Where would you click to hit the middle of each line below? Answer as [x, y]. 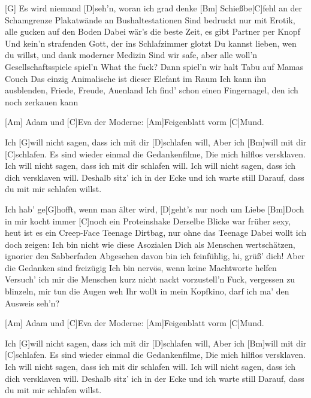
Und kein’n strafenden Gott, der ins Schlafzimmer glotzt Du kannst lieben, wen [151, 43]
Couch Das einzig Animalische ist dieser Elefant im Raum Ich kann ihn [136, 78]
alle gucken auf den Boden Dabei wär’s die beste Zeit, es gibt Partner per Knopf [153, 31]
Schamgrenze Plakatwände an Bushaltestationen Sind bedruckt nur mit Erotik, [150, 19]
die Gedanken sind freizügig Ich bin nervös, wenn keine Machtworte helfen [141, 267]
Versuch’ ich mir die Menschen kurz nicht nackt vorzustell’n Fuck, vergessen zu [150, 279]
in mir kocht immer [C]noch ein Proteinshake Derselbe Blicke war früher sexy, [148, 221]
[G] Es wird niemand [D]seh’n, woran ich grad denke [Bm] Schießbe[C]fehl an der [154, 8]
